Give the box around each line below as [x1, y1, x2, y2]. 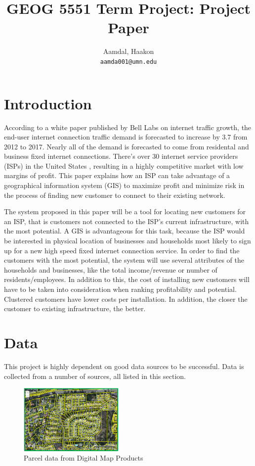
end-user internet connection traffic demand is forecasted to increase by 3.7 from [4, 132, 248, 142]
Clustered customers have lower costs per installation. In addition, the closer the [4, 293, 248, 304]
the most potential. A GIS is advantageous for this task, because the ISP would [4, 226, 245, 236]
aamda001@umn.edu [100, 58, 157, 65]
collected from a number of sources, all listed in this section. [4, 371, 186, 381]
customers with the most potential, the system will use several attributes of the [4, 255, 245, 265]
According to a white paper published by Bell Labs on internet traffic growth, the [4, 122, 252, 132]
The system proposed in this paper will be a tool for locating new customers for [4, 206, 246, 217]
